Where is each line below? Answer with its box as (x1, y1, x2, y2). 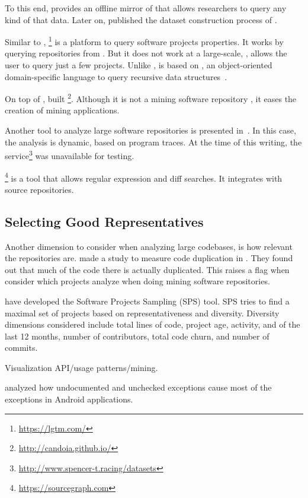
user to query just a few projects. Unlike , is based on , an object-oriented (5, 59, 272, 71)
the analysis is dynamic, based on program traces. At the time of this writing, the (5, 135, 302, 148)
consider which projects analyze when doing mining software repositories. (5, 275, 270, 287)
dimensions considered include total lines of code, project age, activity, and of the (5, 318, 300, 331)
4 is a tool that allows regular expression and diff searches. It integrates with (5, 170, 283, 184)
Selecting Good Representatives (5, 212, 204, 230)
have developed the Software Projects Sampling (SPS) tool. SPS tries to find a (5, 294, 290, 307)
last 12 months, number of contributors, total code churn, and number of (5, 329, 269, 342)
